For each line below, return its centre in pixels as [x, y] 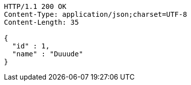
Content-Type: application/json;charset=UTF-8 [95, 14]
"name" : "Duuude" [48, 54]
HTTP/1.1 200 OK [35, 6]
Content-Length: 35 [41, 22]
